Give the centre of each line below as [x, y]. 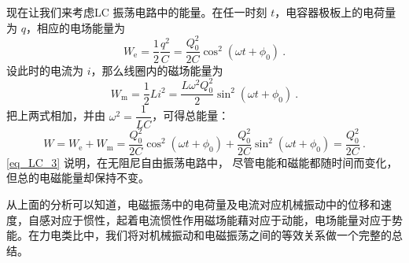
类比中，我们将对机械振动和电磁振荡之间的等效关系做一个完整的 [226, 235]
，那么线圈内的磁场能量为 [157, 70]
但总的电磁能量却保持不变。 [78, 178]
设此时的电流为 [45, 70]
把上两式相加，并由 [56, 115]
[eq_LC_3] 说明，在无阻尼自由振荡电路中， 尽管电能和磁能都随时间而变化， [202, 162]
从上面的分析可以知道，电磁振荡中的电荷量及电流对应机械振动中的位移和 [193, 204]
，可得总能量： [191, 115]
